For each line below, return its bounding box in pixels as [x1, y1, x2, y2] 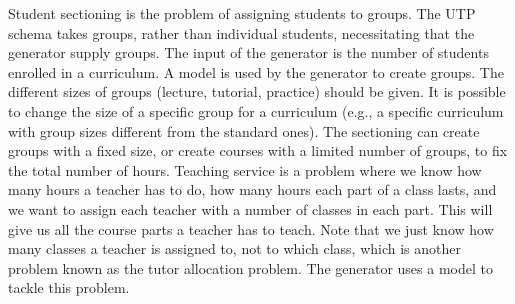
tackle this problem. [8, 277, 130, 298]
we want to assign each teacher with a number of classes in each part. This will [8, 198, 493, 219]
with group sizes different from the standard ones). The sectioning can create [8, 120, 480, 141]
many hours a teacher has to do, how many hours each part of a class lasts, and [8, 179, 497, 200]
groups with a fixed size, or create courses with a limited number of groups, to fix [8, 140, 508, 161]
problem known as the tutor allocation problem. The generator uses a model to [8, 257, 493, 278]
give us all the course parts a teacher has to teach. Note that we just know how [8, 218, 494, 239]
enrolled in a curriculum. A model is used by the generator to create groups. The [8, 61, 504, 82]
